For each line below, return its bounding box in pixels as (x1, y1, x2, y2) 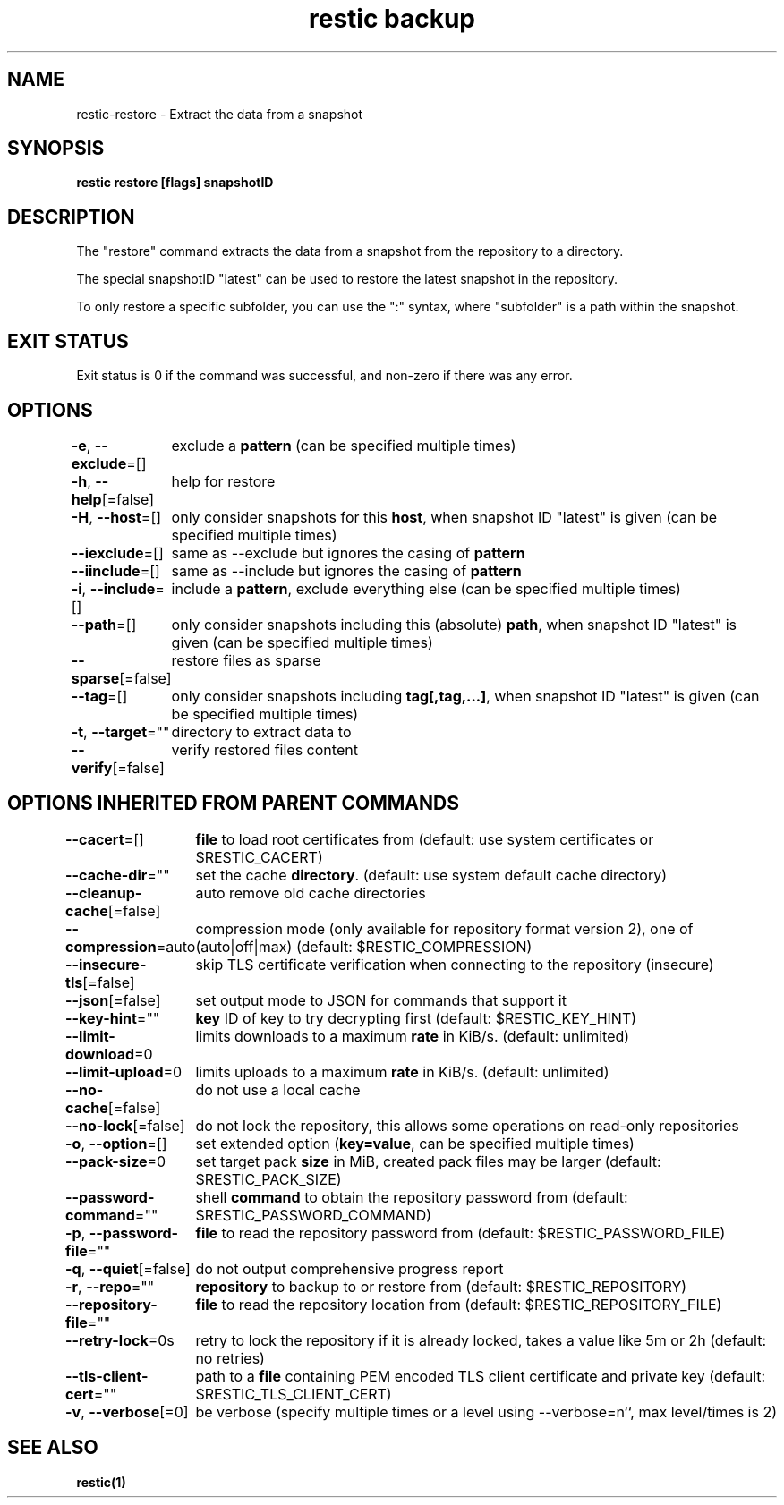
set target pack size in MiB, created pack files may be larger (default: (195, 1152, 661, 1170)
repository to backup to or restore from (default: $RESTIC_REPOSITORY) (195, 1277, 687, 1296)
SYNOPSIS (7, 137, 105, 160)
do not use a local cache (195, 1080, 361, 1099)
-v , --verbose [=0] (65, 1402, 189, 1421)
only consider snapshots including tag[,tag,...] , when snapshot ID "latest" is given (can (171, 686, 760, 705)
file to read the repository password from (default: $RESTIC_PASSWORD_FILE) (195, 1223, 726, 1242)
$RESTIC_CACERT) (195, 847, 323, 866)
